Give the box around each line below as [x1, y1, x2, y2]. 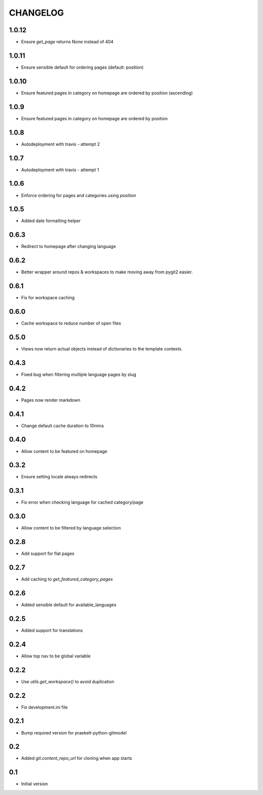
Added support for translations [21, 627, 83, 633]
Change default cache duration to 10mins [21, 423, 104, 428]
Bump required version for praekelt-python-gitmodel [21, 730, 127, 735]
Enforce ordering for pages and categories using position [21, 192, 136, 198]
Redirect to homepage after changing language [21, 244, 116, 249]
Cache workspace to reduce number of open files [21, 320, 121, 326]
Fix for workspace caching [21, 295, 75, 301]
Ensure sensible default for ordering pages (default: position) [21, 64, 144, 70]
